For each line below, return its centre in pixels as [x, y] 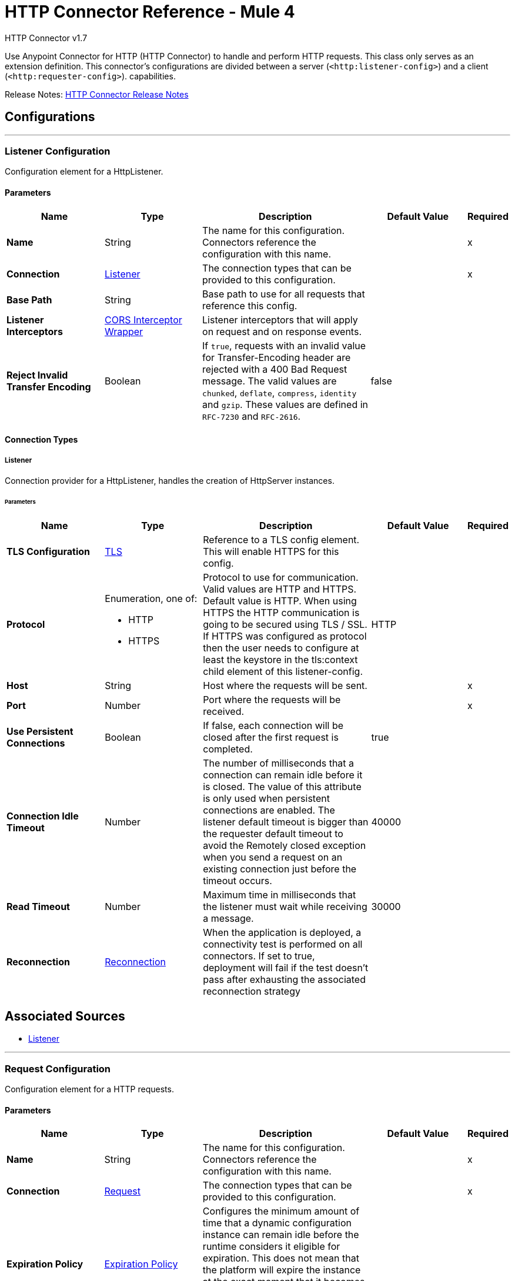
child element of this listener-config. [283, 671]
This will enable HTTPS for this [271, 551]
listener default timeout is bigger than [286, 822]
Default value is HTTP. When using [280, 601]
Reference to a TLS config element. [281, 539]
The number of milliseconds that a [279, 763]
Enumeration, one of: [151, 598]
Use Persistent [40, 731]
